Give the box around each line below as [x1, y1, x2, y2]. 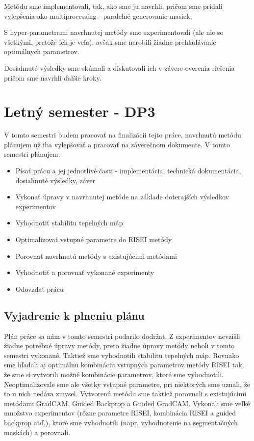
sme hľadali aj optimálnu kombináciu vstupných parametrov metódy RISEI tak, [4, 359, 244, 370]
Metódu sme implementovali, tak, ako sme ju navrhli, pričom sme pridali [4, 1, 223, 11]
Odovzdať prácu [15, 283, 64, 294]
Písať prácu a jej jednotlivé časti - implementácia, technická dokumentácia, [15, 165, 241, 176]
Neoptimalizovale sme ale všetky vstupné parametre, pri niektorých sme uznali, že [4, 379, 251, 389]
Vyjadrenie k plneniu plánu [4, 307, 145, 323]
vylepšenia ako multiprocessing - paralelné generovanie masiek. [4, 10, 192, 21]
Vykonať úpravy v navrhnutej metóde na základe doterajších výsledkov [15, 192, 229, 202]
